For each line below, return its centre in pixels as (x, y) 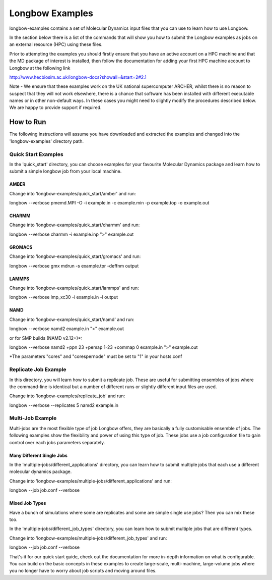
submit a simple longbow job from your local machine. (65, 171)
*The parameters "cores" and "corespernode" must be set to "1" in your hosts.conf (96, 356)
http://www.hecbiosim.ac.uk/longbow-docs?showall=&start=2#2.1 (78, 77)
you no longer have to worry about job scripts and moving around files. (83, 571)
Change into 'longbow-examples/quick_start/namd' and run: (72, 319)
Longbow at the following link (40, 68)
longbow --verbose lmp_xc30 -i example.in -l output (64, 297)
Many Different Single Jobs (39, 455)
